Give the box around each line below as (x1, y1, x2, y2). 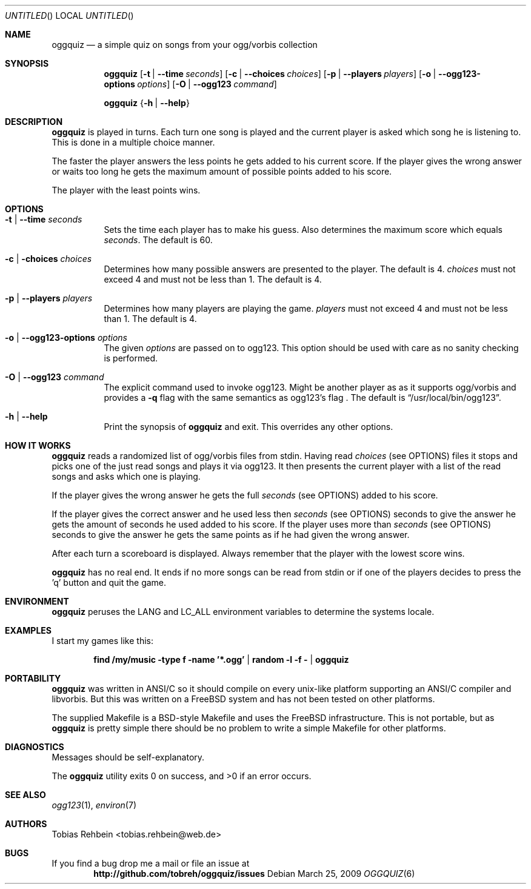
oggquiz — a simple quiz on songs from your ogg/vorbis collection (52, 39, 318, 50)
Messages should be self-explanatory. (52, 752, 205, 762)
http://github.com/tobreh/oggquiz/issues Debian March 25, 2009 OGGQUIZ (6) (93, 868, 415, 879)
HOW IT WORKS (5, 440, 71, 451)
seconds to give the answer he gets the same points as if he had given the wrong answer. (52, 529, 410, 540)
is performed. (104, 353, 158, 363)
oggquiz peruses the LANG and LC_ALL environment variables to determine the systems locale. (52, 606, 435, 617)
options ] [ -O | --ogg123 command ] (137, 79, 277, 89)
